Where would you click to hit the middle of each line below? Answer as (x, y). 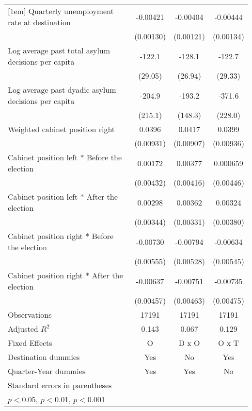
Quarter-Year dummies (47, 371)
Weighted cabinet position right (62, 129)
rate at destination (39, 22)
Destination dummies (44, 357)
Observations (30, 315)
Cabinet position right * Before (61, 236)
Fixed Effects (30, 343)
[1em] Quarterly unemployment (61, 11)
